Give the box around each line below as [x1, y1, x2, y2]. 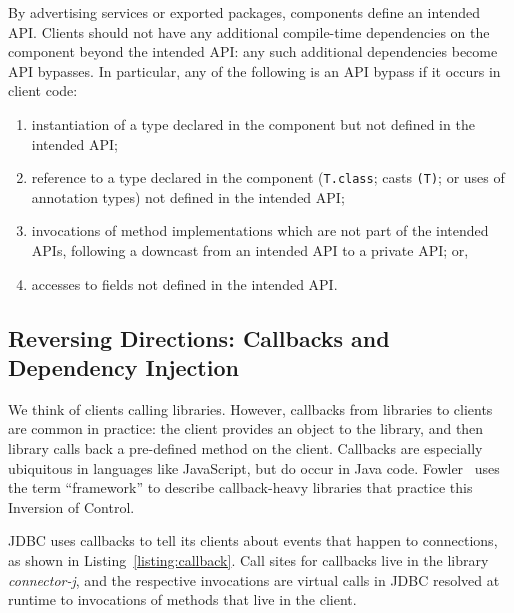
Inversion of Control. [8, 496, 135, 517]
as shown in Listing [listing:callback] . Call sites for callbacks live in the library [8, 549, 489, 570]
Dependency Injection [8, 351, 239, 382]
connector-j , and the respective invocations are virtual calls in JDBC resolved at [8, 569, 500, 590]
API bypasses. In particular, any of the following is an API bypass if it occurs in [8, 60, 501, 81]
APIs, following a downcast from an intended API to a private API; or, [31, 240, 469, 260]
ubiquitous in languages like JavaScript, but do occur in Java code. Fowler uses [8, 457, 500, 478]
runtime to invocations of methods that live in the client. [8, 589, 357, 610]
